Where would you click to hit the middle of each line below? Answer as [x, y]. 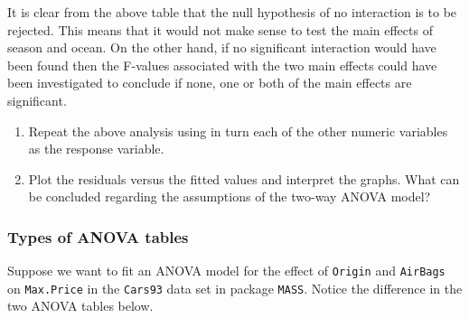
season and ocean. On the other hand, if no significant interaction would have [222, 47]
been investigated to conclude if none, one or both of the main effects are [210, 83]
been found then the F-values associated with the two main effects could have [222, 65]
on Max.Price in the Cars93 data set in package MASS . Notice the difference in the [235, 288]
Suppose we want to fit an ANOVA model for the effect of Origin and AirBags [226, 271]
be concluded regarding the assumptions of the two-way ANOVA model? [230, 196]
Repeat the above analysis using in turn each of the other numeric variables [238, 131]
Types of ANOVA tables [98, 236]
